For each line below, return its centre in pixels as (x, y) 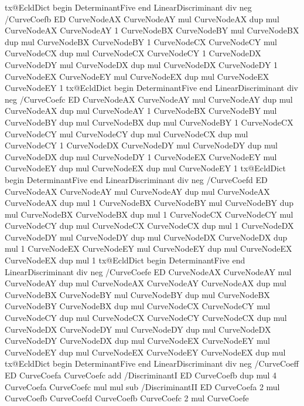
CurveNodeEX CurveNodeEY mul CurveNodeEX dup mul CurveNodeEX (137, 76)
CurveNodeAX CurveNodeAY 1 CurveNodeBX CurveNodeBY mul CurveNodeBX (152, 30)
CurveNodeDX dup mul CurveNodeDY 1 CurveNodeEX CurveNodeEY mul (141, 156)
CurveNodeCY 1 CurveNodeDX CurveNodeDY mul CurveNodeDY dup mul (141, 145)
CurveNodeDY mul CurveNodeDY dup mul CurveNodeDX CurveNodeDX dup (146, 237)
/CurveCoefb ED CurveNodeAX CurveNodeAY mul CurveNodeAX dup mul (142, 18)
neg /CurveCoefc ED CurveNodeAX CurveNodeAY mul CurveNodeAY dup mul (149, 99)
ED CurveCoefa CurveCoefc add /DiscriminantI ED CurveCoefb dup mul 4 (141, 375)
